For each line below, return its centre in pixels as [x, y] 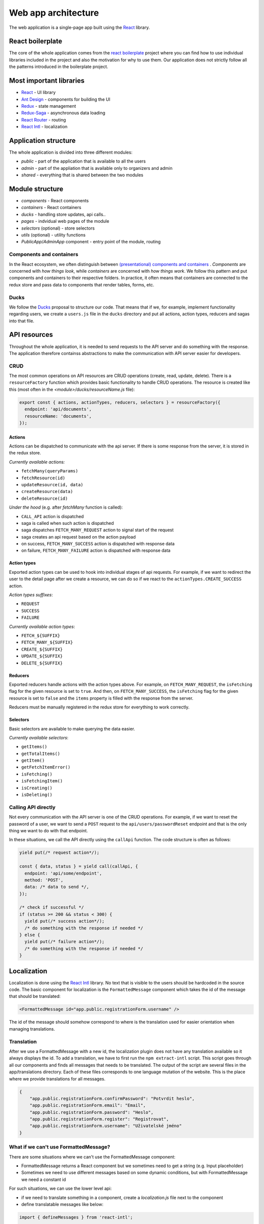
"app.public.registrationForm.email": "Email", [88, 1106]
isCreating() [37, 788]
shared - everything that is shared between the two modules [82, 175]
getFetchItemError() [46, 767]
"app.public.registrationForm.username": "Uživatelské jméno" [106, 1126]
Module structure [36, 189]
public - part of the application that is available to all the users [84, 161]
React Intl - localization [44, 127]
